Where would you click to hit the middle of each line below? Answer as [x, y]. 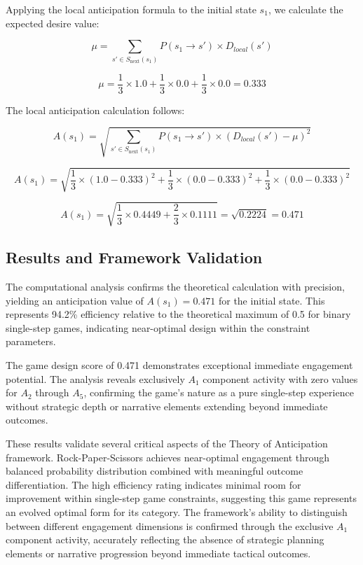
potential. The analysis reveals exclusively [95, 378]
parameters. [31, 341]
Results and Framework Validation [134, 257]
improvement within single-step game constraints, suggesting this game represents [181, 498]
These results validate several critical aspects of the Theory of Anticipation [167, 444]
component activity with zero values [280, 378]
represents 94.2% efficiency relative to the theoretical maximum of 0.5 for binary [178, 314]
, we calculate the [306, 9]
